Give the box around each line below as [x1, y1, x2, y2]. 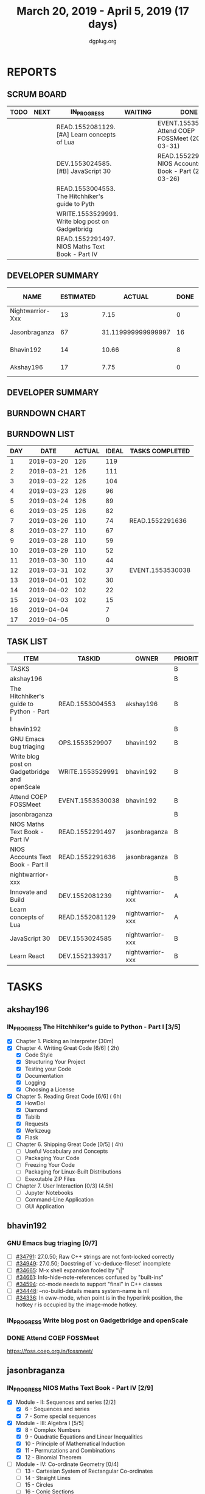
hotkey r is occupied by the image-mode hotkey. [15, 1301, 137, 1308]
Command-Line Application [24, 1195, 94, 1203]
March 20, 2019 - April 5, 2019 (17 [16, 4, 189, 18]
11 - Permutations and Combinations [24, 1446, 116, 1454]
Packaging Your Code [24, 1155, 80, 1162]
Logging [24, 1078, 46, 1086]
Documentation [24, 1072, 64, 1079]
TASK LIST [7, 636, 48, 646]
